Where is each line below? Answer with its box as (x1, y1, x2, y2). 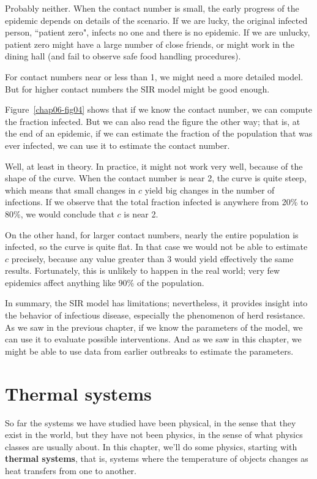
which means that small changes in (5, 183, 136, 196)
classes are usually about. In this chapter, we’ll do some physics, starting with (5, 440, 297, 453)
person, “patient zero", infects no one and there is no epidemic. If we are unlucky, (5, 26, 310, 39)
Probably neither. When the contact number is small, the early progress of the (5, 2, 299, 14)
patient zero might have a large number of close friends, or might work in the (5, 37, 294, 50)
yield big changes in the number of (144, 183, 275, 196)
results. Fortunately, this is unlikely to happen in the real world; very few (5, 264, 280, 277)
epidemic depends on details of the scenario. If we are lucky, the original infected (5, 13, 308, 26)
